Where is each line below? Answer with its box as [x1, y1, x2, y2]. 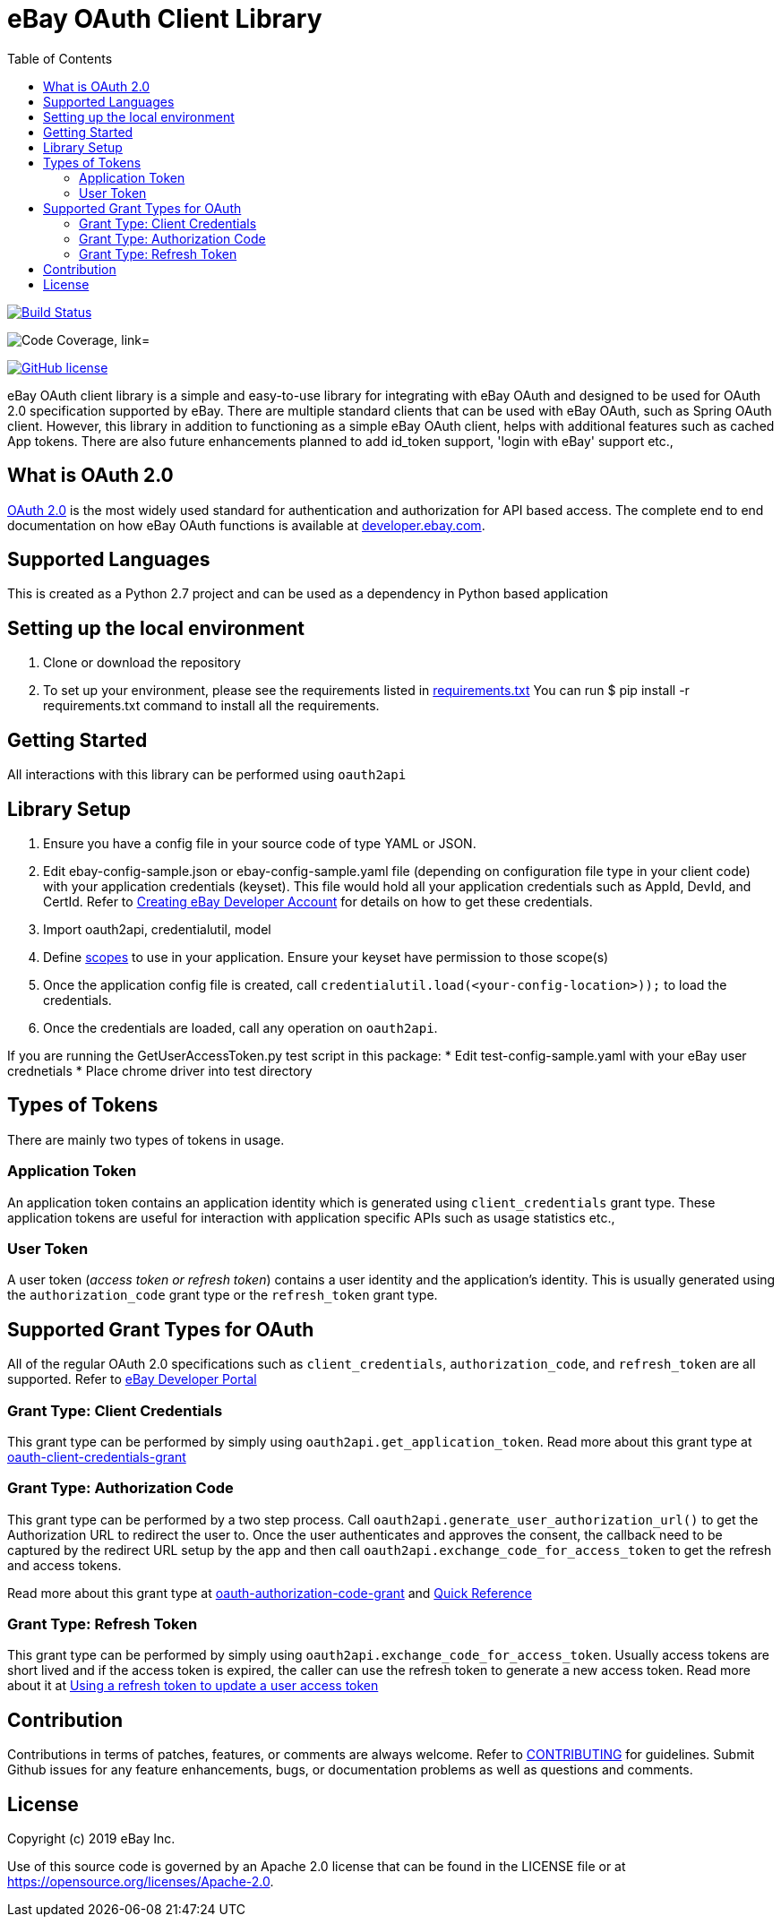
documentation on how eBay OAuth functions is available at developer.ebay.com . [7, 517, 485, 533]
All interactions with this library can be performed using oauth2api [7, 767, 407, 783]
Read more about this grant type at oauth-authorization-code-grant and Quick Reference [7, 1585, 532, 1601]
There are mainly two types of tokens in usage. [7, 1131, 285, 1147]
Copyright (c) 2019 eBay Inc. [7, 1831, 176, 1847]
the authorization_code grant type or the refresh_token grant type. [7, 1287, 438, 1303]
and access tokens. [7, 1557, 122, 1573]
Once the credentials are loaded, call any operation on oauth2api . [43, 1019, 438, 1035]
